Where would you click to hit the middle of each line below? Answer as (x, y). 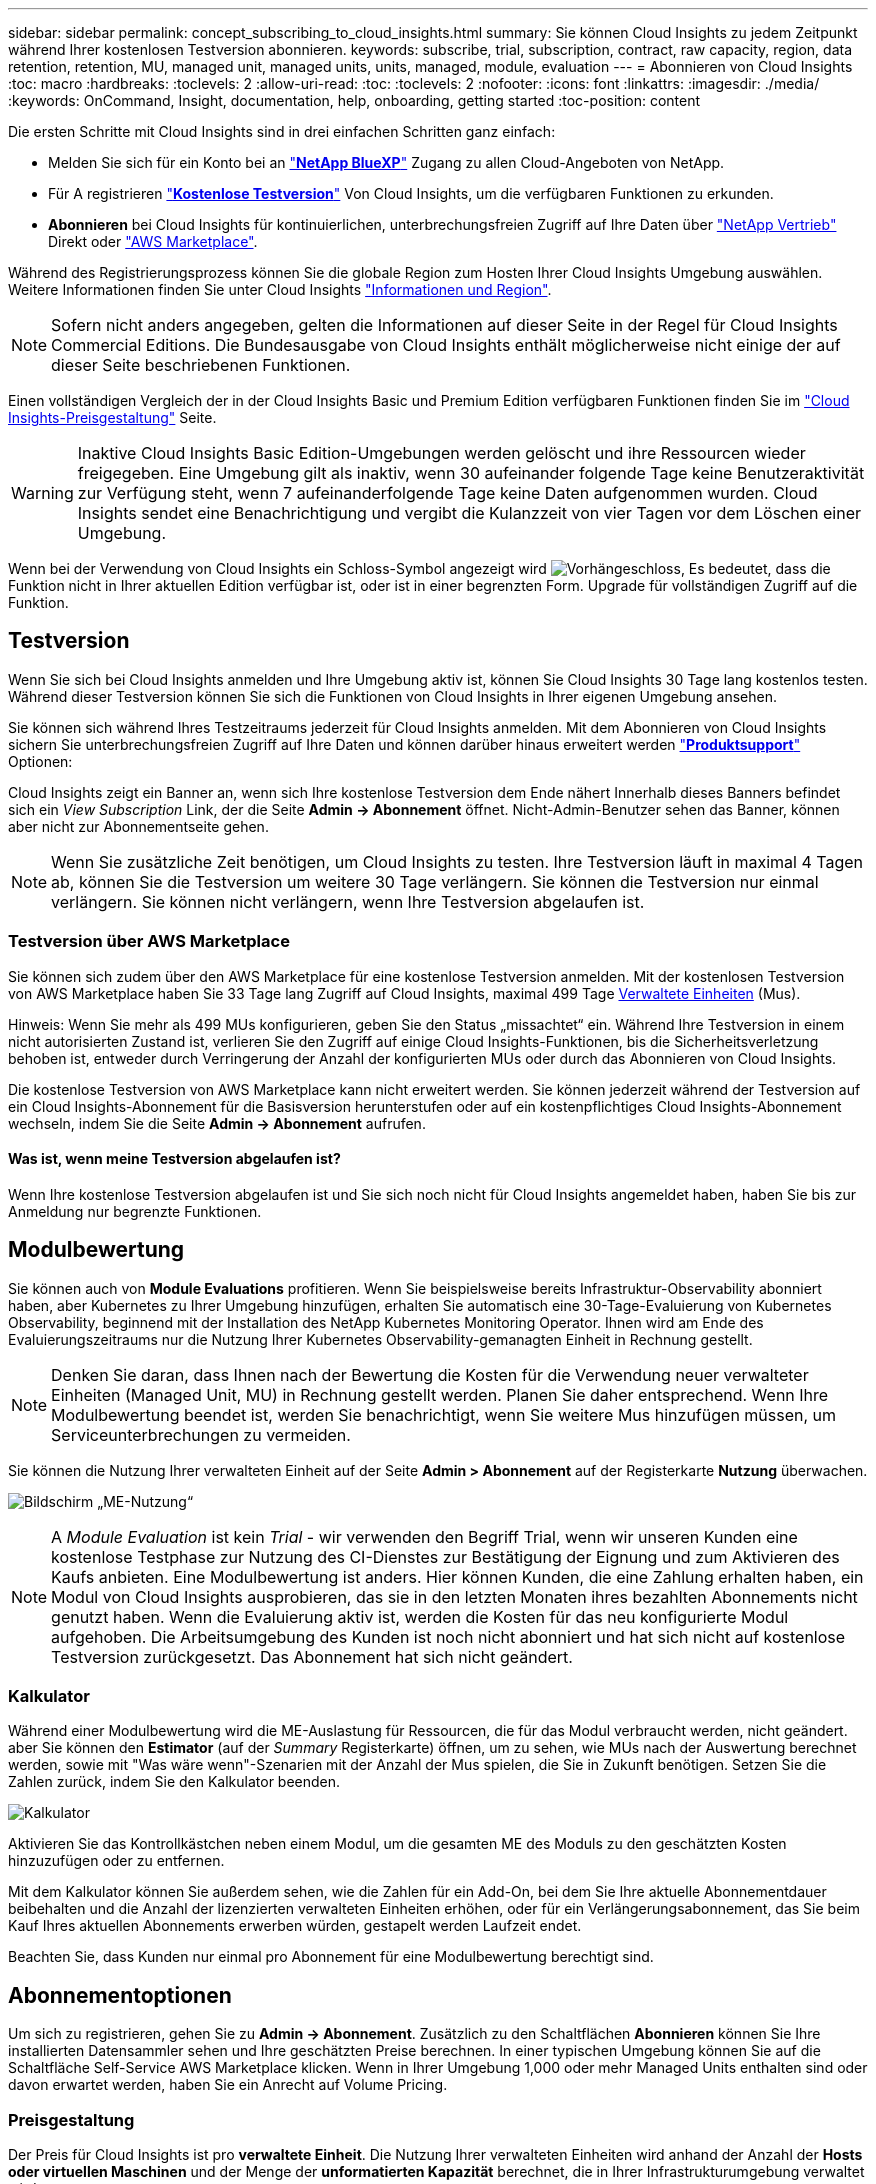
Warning (42, 493)
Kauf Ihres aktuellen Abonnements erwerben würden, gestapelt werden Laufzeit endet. (295, 1926)
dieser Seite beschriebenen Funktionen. (201, 365)
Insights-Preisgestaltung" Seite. (112, 417)
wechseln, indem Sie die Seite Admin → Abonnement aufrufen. (217, 1123)
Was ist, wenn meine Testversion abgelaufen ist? (174, 1159)
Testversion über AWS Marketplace (149, 941)
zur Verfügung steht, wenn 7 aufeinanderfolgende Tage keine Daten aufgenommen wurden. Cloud (447, 493)
